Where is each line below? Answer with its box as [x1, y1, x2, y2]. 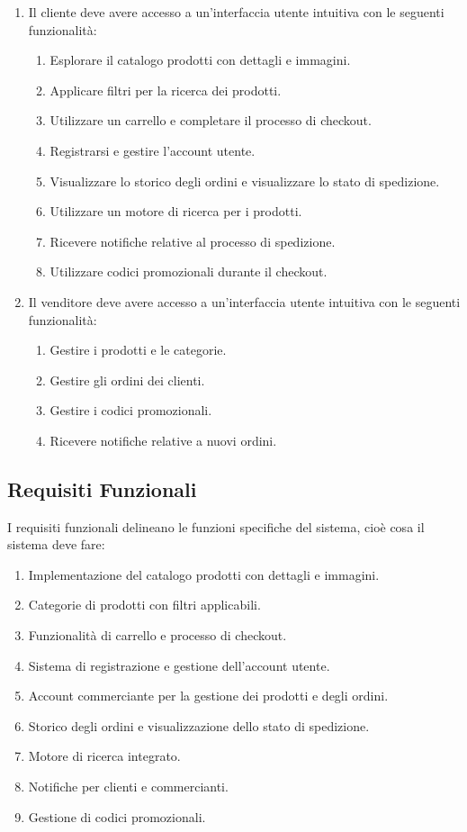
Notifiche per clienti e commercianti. [28, 777, 229, 796]
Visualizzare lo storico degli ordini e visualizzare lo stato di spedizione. [49, 171, 440, 190]
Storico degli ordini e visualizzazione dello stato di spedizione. [28, 716, 370, 735]
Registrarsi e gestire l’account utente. [49, 140, 256, 159]
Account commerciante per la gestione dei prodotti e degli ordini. [28, 686, 389, 705]
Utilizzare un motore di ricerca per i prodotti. [49, 202, 302, 221]
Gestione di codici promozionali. [28, 807, 206, 826]
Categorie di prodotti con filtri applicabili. [28, 595, 261, 614]
